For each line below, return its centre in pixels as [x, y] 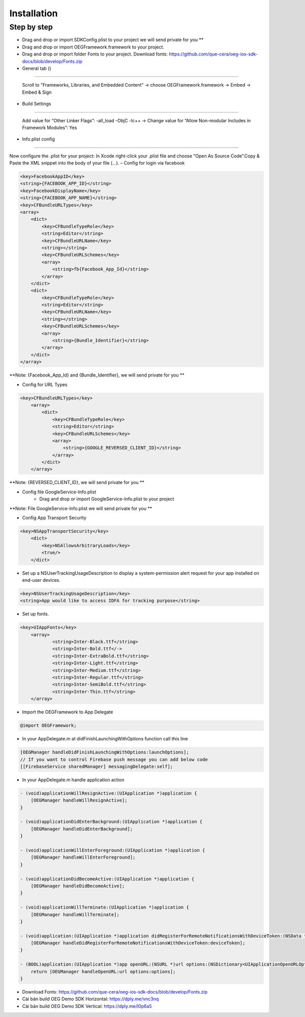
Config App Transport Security [54, 518]
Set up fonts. [36, 614]
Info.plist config [39, 139]
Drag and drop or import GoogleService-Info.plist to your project [107, 499]
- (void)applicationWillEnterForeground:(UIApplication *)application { [113, 850]
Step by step [31, 27]
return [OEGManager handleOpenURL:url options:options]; [103, 971]
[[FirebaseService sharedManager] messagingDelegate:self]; [97, 766]
